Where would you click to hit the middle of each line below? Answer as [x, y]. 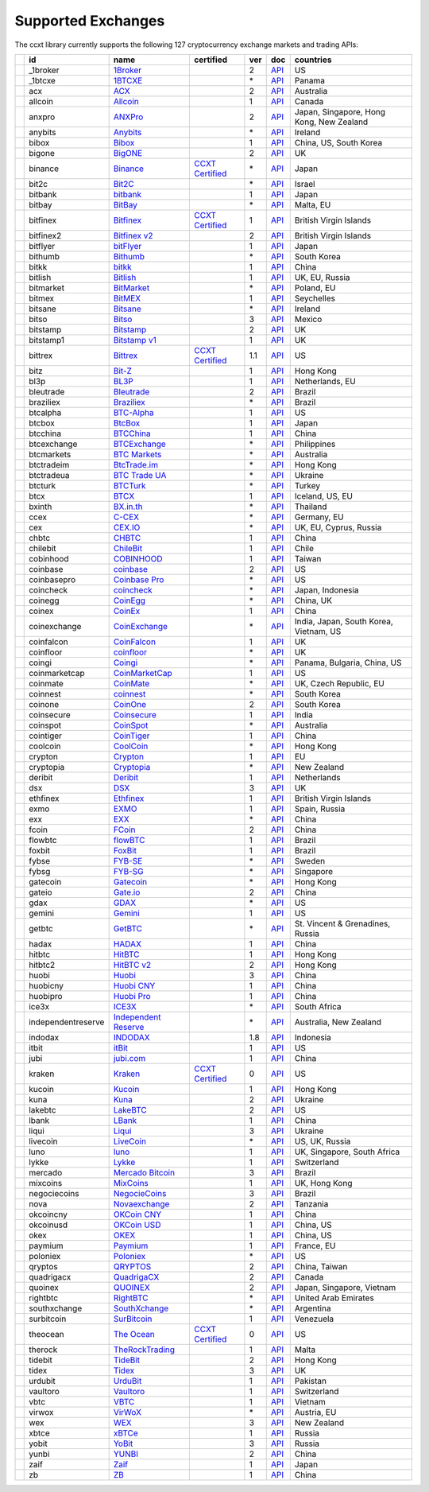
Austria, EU [315, 1412]
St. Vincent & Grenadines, [342, 923]
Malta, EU [313, 204]
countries [313, 60]
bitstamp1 [47, 340]
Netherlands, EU [325, 381]
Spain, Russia [320, 809]
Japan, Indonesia [327, 590]
